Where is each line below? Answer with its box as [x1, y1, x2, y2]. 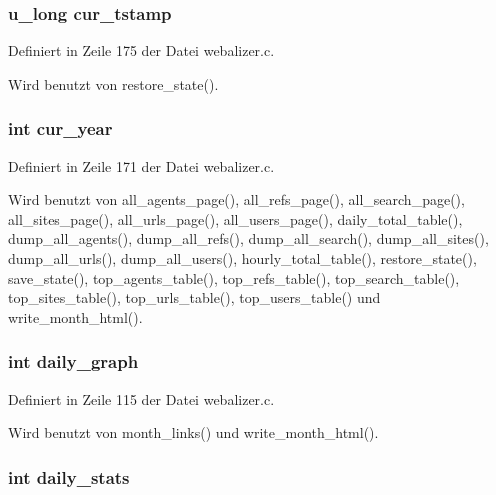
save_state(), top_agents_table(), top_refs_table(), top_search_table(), [8, 267, 460, 288]
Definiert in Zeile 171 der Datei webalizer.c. [8, 155, 275, 176]
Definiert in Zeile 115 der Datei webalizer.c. [8, 388, 275, 409]
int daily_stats [8, 464, 130, 489]
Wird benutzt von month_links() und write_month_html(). [8, 422, 379, 443]
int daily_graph [8, 349, 139, 374]
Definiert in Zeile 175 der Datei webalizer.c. [8, 40, 275, 61]
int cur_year [8, 116, 113, 141]
